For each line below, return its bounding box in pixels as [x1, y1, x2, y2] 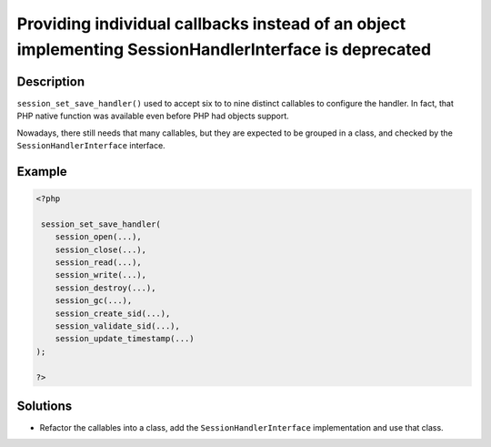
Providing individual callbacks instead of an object [16, 14, 406, 34]
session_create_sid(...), [55, 308, 171, 319]
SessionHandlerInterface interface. [16, 140, 165, 151]
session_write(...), [55, 269, 147, 280]
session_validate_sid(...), [55, 320, 181, 331]
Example [16, 164, 67, 179]
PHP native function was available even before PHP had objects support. [16, 110, 290, 122]
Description [16, 74, 85, 89]
